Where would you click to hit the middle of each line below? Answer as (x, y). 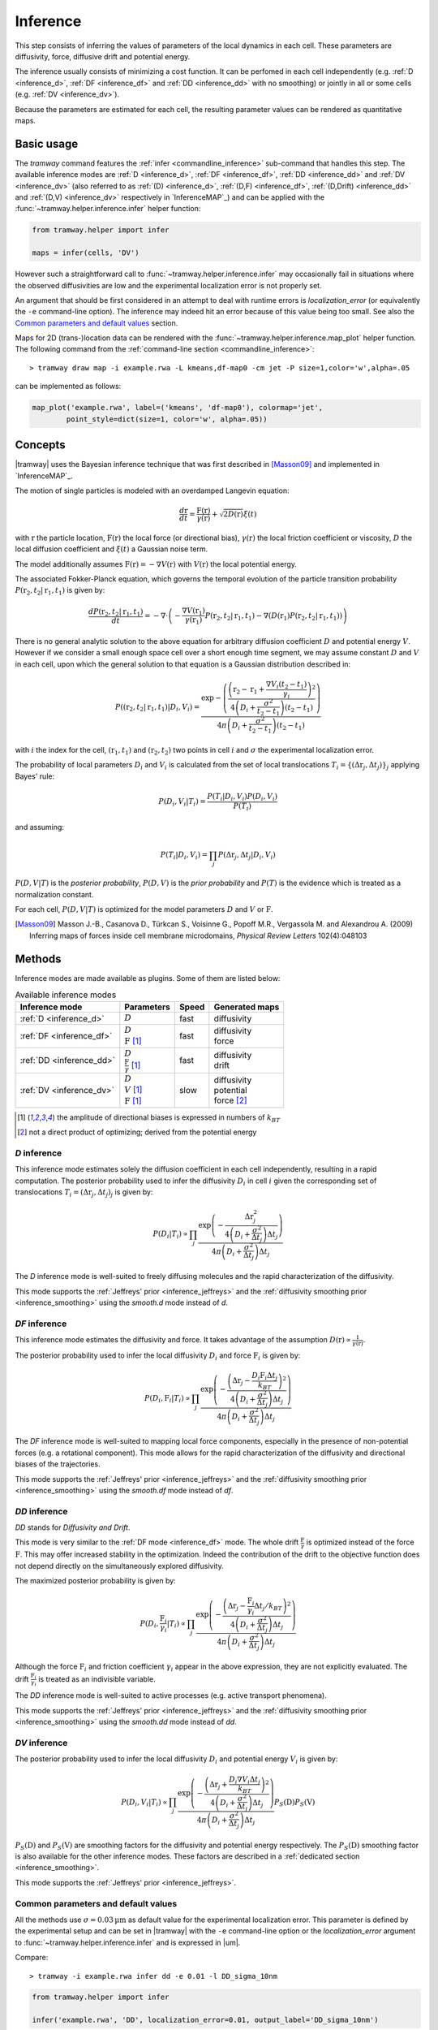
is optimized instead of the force (360, 1542)
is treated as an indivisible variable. (97, 1679)
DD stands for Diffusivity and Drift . (73, 1527)
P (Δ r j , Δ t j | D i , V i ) (247, 856)
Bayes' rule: (35, 776)
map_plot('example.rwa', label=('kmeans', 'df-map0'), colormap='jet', (178, 408)
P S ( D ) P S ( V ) (294, 1803)
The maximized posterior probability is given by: (95, 1580)
